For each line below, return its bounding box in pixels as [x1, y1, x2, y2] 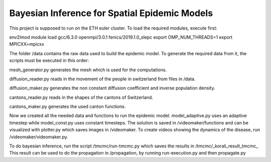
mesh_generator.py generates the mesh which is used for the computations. [9, 67, 167, 73]
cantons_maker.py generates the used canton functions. [9, 103, 126, 110]
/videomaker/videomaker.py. [9, 133, 68, 140]
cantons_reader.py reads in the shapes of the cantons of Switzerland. [9, 94, 153, 100]
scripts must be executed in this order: [9, 58, 89, 64]
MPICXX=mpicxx [9, 41, 45, 47]
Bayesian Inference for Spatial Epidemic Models [9, 8, 213, 19]
